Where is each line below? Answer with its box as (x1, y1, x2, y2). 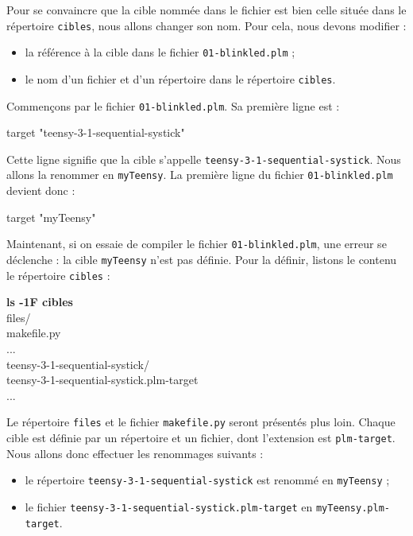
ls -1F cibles (6, 293, 73, 310)
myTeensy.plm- (315, 503, 390, 514)
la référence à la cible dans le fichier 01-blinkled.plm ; (25, 44, 295, 60)
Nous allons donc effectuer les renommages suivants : (6, 445, 264, 461)
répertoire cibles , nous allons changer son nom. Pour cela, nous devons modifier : (6, 17, 407, 33)
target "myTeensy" (6, 208, 96, 225)
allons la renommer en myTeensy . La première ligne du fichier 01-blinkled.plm (6, 166, 393, 183)
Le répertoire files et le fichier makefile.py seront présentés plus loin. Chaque (6, 414, 396, 430)
